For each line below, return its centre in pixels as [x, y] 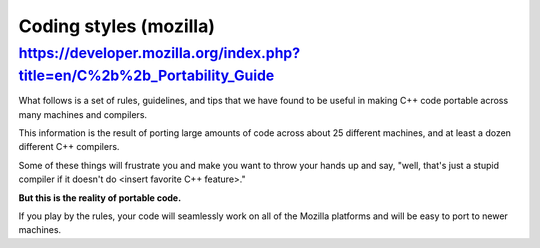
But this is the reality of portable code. [100, 197]
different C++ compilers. [69, 147]
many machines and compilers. [83, 114]
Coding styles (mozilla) [116, 26]
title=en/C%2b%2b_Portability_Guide [146, 75]
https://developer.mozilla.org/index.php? [159, 53]
